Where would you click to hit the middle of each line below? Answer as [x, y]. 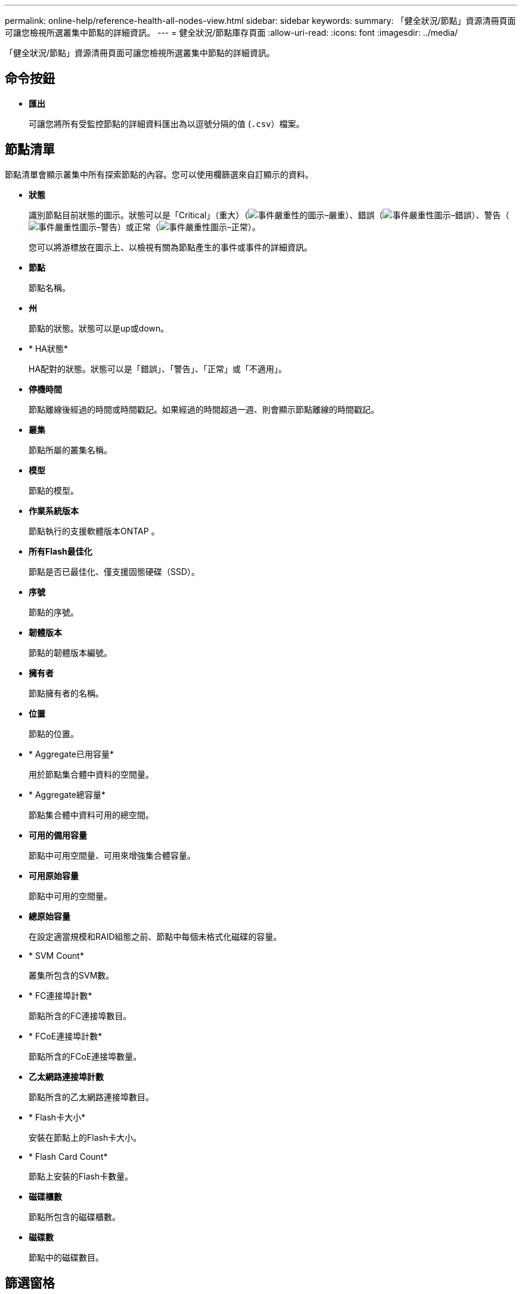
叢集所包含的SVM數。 [72, 975]
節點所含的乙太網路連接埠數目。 [91, 1097]
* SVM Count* [56, 955]
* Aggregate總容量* [67, 794]
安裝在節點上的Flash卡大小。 [85, 1137]
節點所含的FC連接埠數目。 [80, 1016]
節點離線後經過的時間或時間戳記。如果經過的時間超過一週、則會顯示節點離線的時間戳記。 [204, 409]
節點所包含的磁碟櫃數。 [74, 1216]
